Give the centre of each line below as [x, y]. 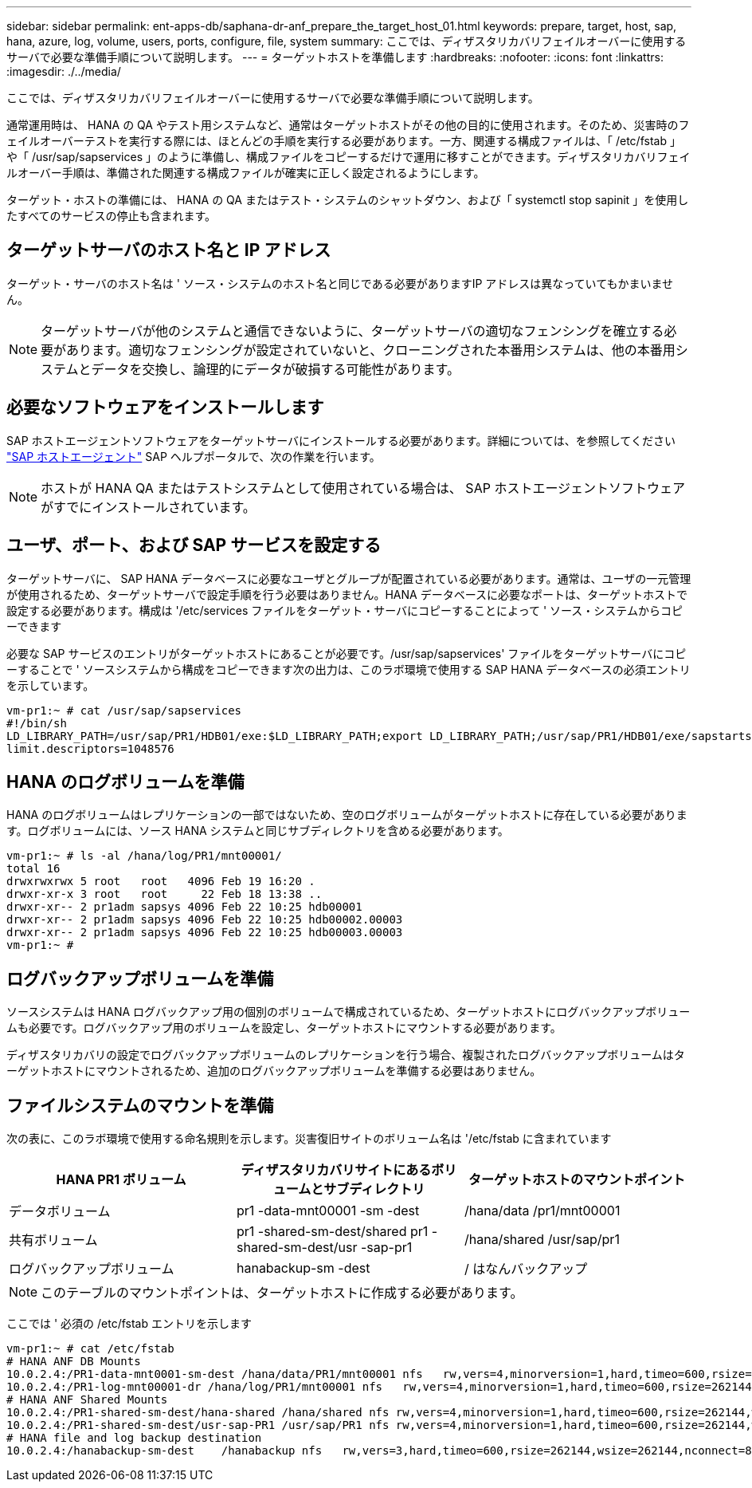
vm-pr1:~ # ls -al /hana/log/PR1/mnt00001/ [144, 856]
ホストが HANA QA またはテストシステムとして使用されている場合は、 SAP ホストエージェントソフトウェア [363, 488]
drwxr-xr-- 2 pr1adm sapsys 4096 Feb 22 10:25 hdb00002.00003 [205, 920]
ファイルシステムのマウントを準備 [140, 1105]
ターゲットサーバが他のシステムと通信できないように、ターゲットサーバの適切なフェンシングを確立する [352, 331]
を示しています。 [51, 685]
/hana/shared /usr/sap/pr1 [542, 1240]
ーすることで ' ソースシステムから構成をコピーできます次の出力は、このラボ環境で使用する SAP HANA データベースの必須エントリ [349, 669]
